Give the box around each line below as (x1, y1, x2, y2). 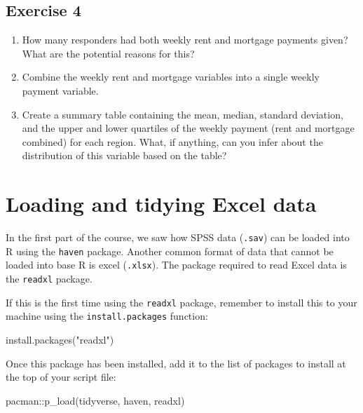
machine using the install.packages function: (6, 309, 208, 323)
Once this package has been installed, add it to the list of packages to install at (6, 356, 346, 370)
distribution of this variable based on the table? (22, 148, 227, 163)
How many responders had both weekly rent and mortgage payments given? (22, 32, 348, 47)
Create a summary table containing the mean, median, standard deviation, (22, 107, 343, 121)
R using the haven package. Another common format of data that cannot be (6, 243, 334, 258)
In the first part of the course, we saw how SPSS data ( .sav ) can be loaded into (6, 230, 350, 245)
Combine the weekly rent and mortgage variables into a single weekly (22, 69, 320, 84)
